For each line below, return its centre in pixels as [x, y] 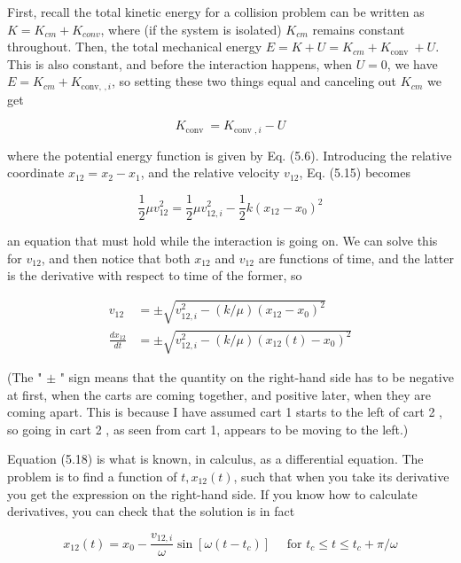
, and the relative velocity [210, 172]
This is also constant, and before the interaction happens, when [180, 63]
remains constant [359, 29]
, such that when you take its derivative [341, 477]
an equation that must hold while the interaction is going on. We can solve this [223, 241]
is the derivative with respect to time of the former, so [155, 275]
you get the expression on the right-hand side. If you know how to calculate [212, 493]
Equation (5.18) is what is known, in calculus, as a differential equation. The [215, 459]
